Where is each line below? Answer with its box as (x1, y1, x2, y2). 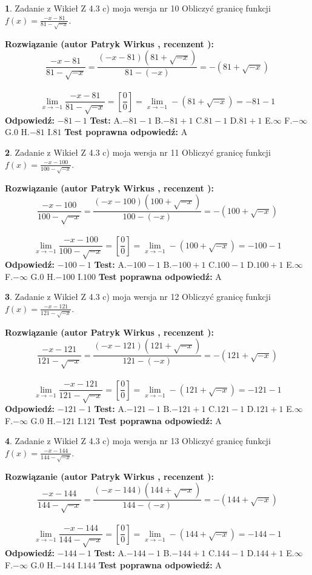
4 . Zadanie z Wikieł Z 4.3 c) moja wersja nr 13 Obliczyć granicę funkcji (5, 434, 271, 447)
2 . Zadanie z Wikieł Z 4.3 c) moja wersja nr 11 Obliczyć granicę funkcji (5, 146, 271, 159)
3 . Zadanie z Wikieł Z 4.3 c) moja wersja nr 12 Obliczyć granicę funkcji (5, 290, 271, 303)
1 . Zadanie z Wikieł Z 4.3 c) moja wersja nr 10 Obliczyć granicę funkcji (5, 2, 271, 14)
